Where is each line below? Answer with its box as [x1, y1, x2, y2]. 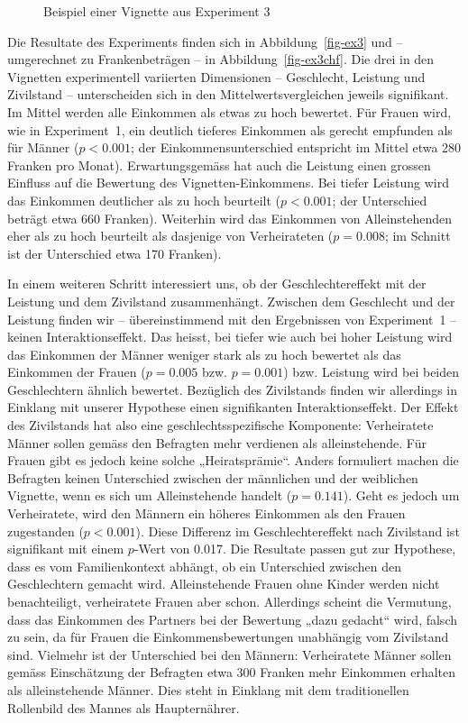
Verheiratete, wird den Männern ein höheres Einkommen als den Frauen [7, 504, 406, 523]
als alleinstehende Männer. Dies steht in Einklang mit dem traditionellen [7, 680, 409, 699]
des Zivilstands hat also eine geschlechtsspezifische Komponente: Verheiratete [7, 416, 434, 435]
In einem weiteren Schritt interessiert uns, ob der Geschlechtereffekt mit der [7, 274, 427, 293]
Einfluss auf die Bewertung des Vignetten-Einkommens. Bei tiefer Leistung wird [7, 173, 449, 192]
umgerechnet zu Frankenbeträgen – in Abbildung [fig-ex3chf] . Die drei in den [7, 50, 435, 69]
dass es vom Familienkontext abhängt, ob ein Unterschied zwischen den [7, 556, 401, 575]
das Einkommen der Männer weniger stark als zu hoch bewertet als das [7, 344, 401, 363]
